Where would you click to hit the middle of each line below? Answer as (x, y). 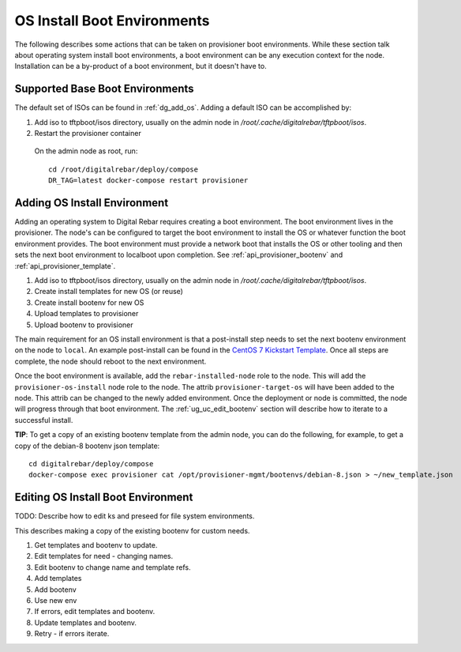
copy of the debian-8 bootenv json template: (87, 446)
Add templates (58, 579)
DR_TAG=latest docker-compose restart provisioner (148, 181)
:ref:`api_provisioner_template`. (65, 266)
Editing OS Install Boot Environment (104, 497)
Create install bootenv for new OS (89, 302)
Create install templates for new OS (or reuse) (109, 292)
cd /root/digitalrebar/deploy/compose (124, 169)
